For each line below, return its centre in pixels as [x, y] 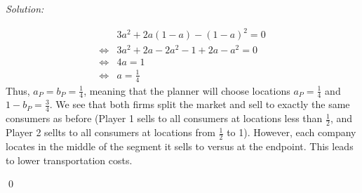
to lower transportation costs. [69, 160]
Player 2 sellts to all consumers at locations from [110, 132]
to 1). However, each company [291, 132]
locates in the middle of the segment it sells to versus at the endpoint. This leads [180, 146]
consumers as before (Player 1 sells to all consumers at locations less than [164, 118]
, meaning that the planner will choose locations [187, 90]
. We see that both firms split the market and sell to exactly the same [200, 104]
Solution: [25, 8]
